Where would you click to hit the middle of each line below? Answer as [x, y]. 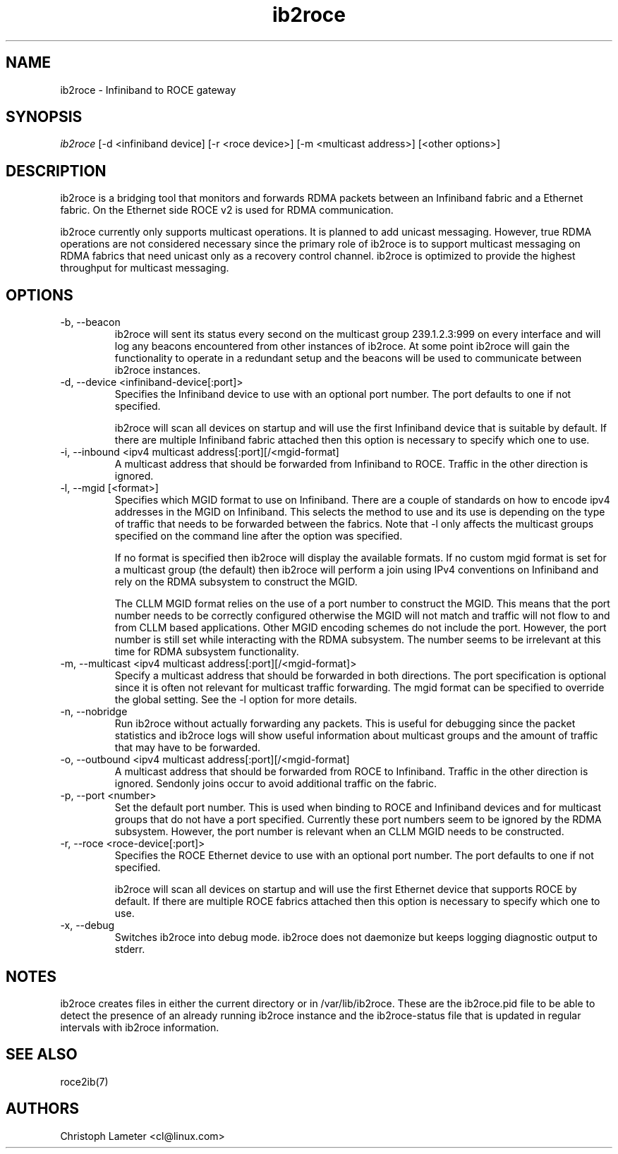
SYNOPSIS [44, 117]
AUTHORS [43, 1109]
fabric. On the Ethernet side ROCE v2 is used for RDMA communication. [227, 210]
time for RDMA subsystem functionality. [207, 652]
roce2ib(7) [84, 1081]
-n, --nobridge [94, 712]
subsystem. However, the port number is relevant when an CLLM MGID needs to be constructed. [339, 832]
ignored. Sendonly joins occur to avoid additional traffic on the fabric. [275, 784]
